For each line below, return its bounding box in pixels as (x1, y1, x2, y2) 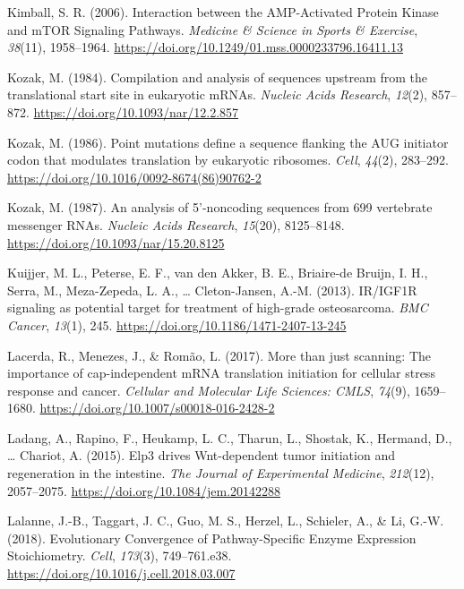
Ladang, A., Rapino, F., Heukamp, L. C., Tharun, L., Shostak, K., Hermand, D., (7, 428, 452, 447)
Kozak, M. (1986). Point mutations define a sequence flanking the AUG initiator (7, 132, 449, 151)
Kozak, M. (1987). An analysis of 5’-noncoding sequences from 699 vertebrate (7, 198, 433, 217)
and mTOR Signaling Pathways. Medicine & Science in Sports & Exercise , (7, 20, 418, 38)
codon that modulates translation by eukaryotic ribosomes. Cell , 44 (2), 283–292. (7, 150, 449, 169)
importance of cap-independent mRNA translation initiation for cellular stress (7, 363, 435, 382)
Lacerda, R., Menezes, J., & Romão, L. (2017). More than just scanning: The (7, 346, 431, 364)
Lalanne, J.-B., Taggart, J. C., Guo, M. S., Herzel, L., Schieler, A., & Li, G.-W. (7, 511, 444, 530)
